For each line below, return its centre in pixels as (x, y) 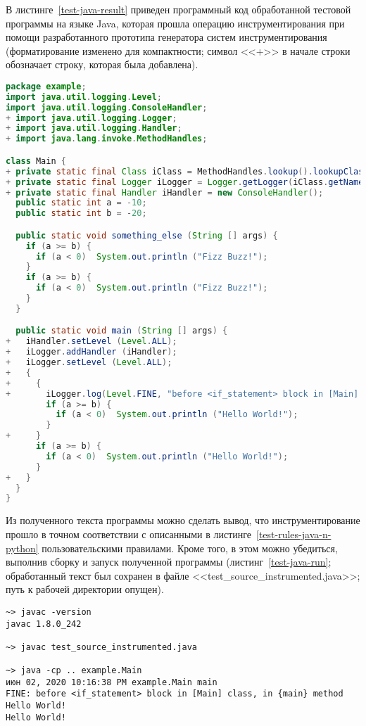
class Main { (36, 161)
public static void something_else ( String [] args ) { (147, 235)
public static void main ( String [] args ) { (122, 331)
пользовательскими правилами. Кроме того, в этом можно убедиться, (190, 548)
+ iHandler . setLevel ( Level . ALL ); (91, 342)
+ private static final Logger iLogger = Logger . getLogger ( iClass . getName (185, 182)
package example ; (46, 86)
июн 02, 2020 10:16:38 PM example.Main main (112, 682)
